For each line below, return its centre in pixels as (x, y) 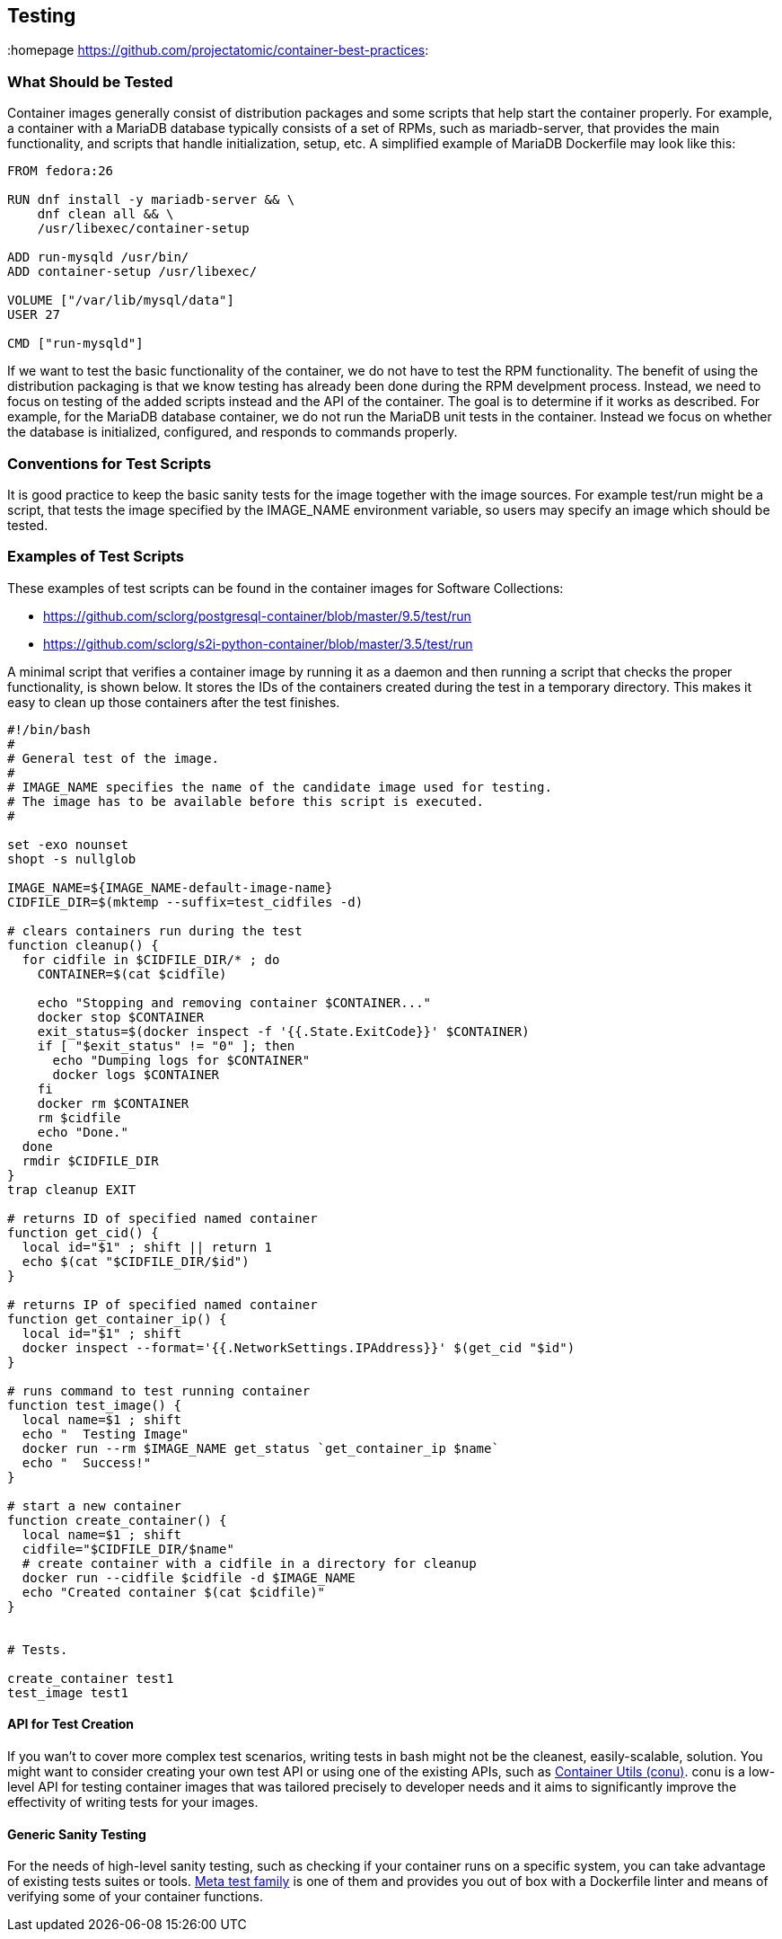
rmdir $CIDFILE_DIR (90, 1160)
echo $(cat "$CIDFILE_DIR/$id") (136, 1261)
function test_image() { (94, 1405)
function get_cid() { (83, 1232)
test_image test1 (68, 1692)
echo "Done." (83, 1132)
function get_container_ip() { (117, 1319)
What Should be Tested (90, 81)
